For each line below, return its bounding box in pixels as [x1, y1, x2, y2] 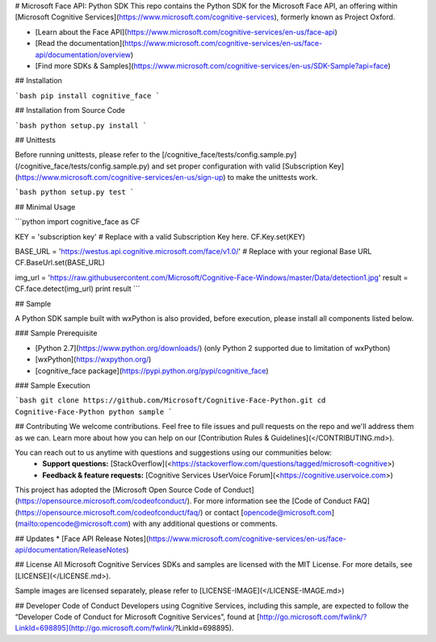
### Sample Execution [15, 380, 90, 390]
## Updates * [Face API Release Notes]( [15, 533, 149, 544]
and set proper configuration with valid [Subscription [151, 161, 327, 171]
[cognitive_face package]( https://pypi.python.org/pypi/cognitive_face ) [35, 365, 270, 375]
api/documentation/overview [35, 49, 131, 60]
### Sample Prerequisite [15, 328, 98, 338]
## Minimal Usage [15, 202, 76, 211]
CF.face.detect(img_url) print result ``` [15, 284, 140, 294]
